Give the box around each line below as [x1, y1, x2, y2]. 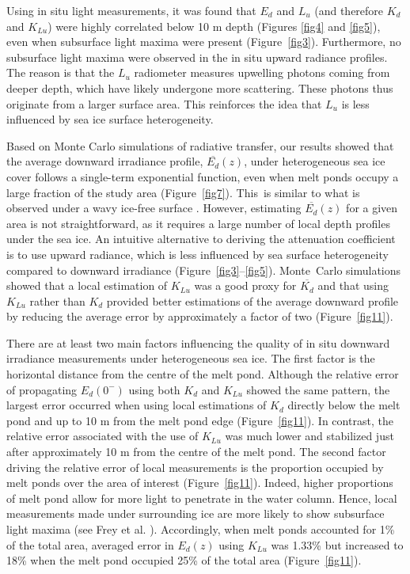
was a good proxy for [194, 277, 297, 294]
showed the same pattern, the [246, 381, 390, 397]
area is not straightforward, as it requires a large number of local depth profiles [6, 215, 390, 231]
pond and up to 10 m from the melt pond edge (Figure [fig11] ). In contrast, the [6, 412, 393, 428]
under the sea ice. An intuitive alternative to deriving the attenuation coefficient [6, 230, 396, 247]
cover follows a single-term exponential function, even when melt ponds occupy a [6, 168, 399, 184]
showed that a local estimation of [6, 277, 168, 294]
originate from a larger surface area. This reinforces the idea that [6, 95, 322, 112]
